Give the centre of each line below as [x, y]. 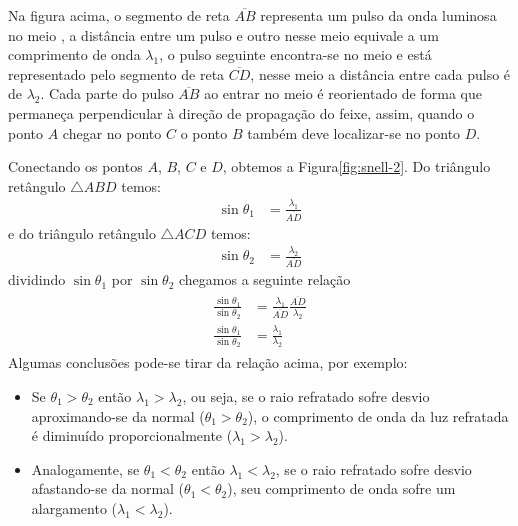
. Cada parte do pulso [107, 93]
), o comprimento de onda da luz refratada [378, 415]
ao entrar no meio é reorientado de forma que [343, 93]
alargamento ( [74, 507]
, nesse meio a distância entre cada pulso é [380, 73]
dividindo [37, 279]
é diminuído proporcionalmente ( [132, 435]
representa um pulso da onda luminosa [378, 15]
